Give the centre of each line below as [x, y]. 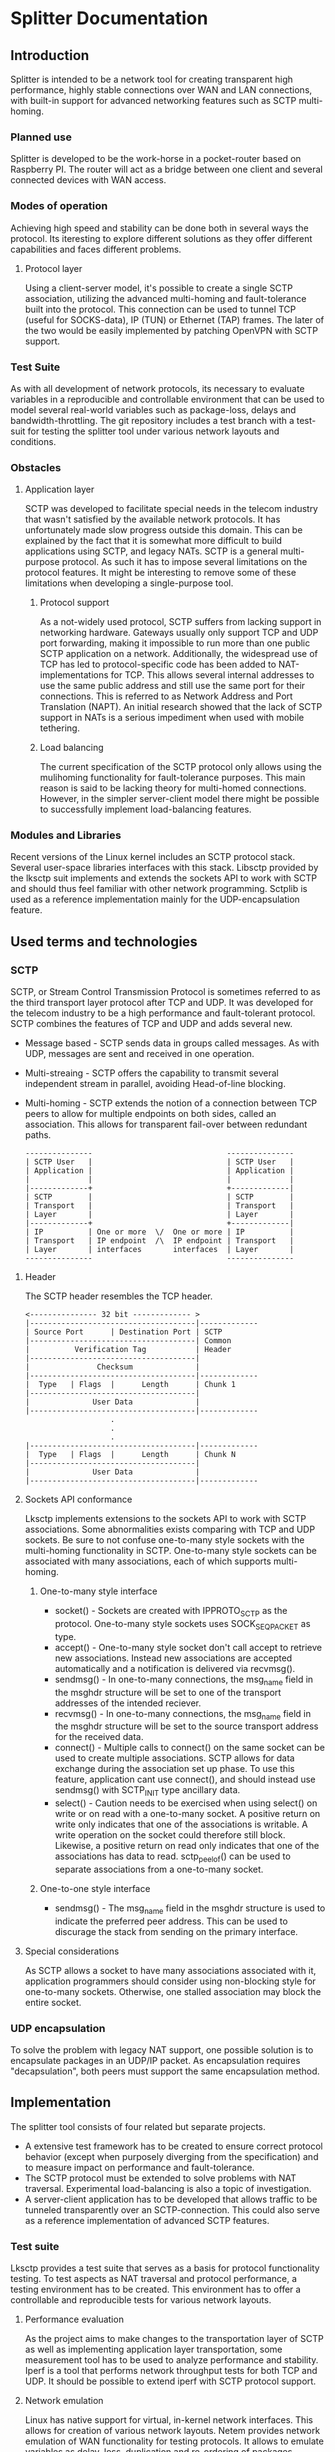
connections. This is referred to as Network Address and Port [166, 696]
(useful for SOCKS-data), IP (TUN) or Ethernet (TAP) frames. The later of [174, 319]
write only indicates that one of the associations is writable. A [181, 1824]
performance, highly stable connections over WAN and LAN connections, [161, 90]
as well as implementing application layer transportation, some [153, 2349]
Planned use [41, 137]
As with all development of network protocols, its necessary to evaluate [157, 388]
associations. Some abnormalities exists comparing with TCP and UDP [170, 1529]
